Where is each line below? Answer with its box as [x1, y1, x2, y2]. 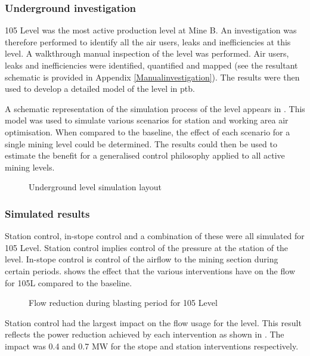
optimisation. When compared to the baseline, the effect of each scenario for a [5, 125, 290, 138]
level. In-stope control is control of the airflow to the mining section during [5, 253, 278, 265]
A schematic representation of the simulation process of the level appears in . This [5, 102, 305, 114]
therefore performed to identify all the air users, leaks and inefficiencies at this [5, 35, 291, 48]
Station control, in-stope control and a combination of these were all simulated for [5, 230, 305, 242]
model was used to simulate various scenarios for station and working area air [5, 114, 289, 126]
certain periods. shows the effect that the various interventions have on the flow [5, 264, 296, 277]
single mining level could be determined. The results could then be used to [5, 137, 277, 150]
